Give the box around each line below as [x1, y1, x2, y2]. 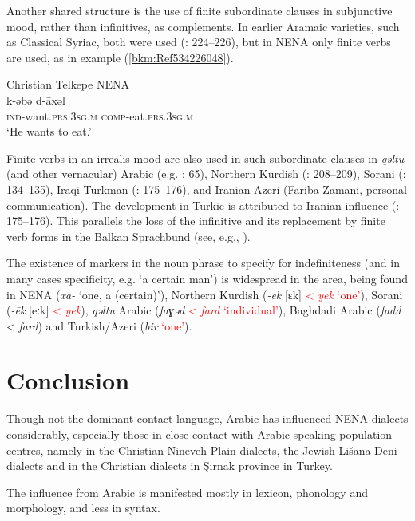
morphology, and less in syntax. [6, 499, 160, 516]
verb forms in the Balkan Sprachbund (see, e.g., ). [6, 227, 251, 244]
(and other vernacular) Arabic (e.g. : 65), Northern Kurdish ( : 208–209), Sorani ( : [6, 165, 406, 182]
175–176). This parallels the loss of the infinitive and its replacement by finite [6, 212, 385, 229]
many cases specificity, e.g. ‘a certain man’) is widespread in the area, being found [6, 270, 408, 286]
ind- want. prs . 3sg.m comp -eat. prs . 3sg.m [6, 107, 193, 124]
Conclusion [6, 364, 130, 397]
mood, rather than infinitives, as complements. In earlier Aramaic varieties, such [6, 18, 400, 34]
